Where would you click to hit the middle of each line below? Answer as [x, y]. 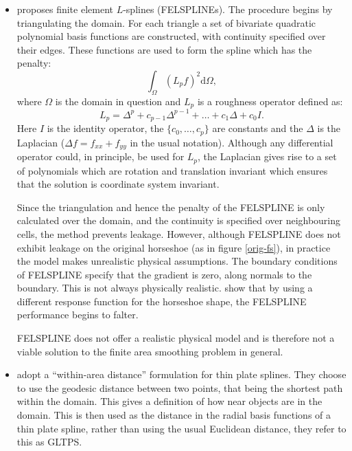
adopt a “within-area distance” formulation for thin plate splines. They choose [181, 374]
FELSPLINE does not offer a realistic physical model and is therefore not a [176, 338]
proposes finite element [65, 9]
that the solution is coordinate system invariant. [118, 184]
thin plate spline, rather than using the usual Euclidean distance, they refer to [181, 428]
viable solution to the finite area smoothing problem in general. [150, 351]
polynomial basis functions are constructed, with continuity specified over [171, 36]
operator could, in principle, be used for [101, 156]
